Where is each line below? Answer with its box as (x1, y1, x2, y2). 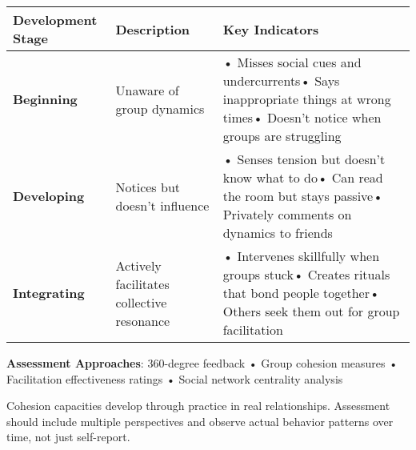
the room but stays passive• (222, 187, 383, 205)
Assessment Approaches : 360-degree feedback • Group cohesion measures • (6, 355, 398, 371)
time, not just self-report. (6, 428, 130, 445)
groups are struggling (222, 127, 342, 145)
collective (115, 292, 167, 311)
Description (115, 19, 190, 38)
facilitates (115, 274, 170, 293)
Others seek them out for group (222, 302, 400, 320)
